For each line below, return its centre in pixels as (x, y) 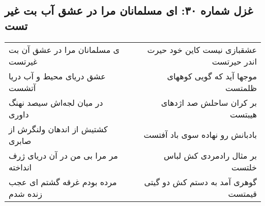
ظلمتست (241, 87)
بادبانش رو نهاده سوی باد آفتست (200, 135)
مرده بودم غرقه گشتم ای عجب (63, 182)
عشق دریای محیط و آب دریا (57, 76)
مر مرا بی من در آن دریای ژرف (63, 155)
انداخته (20, 167)
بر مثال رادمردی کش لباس (210, 155)
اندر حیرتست (234, 61)
